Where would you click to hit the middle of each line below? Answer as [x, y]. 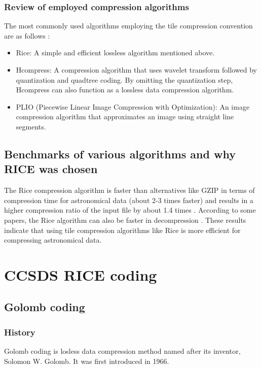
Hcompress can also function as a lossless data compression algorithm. [125, 90]
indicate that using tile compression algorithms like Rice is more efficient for [122, 230]
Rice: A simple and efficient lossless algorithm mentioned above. [115, 53]
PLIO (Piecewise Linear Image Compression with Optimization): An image [133, 106]
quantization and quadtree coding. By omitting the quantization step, [124, 79]
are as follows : [27, 35]
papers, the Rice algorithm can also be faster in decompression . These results [125, 220]
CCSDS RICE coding [81, 274]
